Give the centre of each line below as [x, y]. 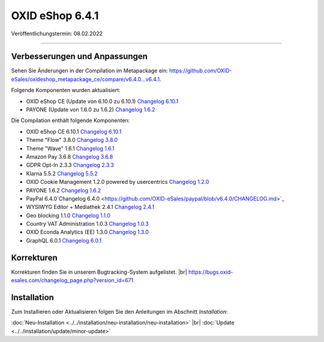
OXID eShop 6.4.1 [55, 16]
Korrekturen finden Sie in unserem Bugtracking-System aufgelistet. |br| [99, 272]
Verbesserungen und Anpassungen [79, 57]
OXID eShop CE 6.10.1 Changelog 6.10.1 [74, 131]
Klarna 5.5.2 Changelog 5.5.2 [62, 173]
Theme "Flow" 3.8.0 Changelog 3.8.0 [72, 140]
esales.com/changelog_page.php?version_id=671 [72, 280]
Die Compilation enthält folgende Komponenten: [70, 120]
